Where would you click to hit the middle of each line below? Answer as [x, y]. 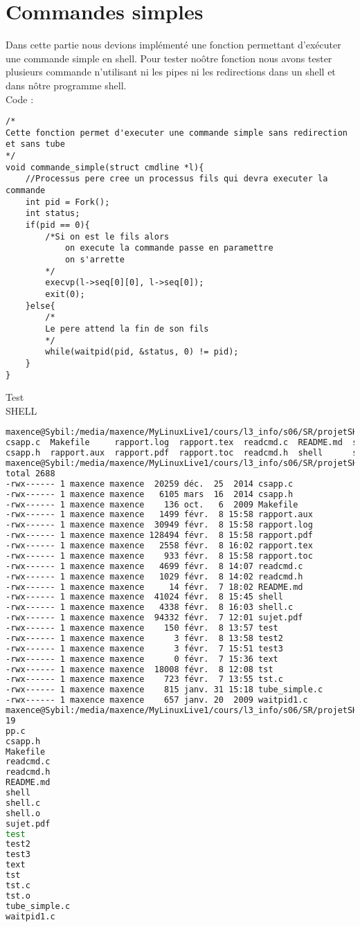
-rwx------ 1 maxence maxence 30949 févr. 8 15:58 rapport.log [159, 525]
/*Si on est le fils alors [107, 236]
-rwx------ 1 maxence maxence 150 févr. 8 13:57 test [142, 628]
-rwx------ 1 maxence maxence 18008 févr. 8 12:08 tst [139, 669]
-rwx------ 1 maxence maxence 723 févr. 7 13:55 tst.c [144, 679]
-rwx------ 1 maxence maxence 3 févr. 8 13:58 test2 [144, 638]
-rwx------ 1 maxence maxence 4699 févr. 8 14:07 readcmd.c [154, 566]
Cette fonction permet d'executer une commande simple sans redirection [177, 133]
